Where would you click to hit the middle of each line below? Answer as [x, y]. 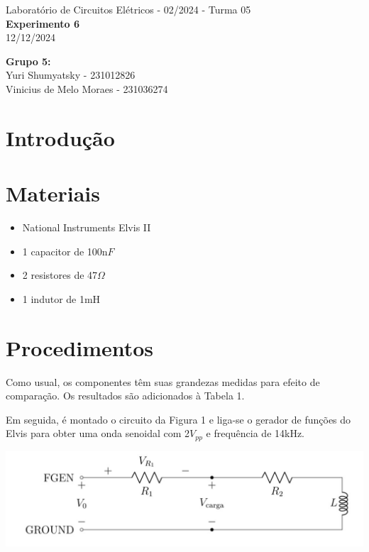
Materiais [53, 193]
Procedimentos [80, 347]
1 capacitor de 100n [65, 251]
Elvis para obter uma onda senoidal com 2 [98, 433]
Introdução [60, 137]
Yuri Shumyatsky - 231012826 [71, 75]
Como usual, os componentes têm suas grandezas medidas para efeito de [163, 381]
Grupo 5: [28, 61]
